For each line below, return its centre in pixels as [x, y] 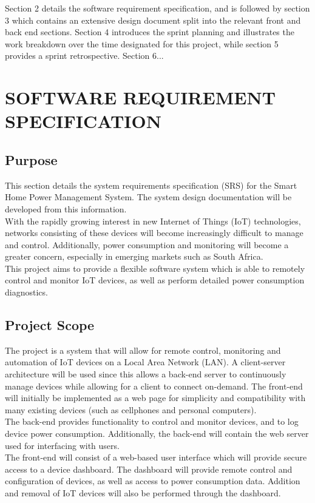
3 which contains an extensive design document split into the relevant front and [153, 20]
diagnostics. [26, 292]
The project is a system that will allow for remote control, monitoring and [143, 350]
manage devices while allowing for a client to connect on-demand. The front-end [154, 386]
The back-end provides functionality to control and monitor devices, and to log [152, 421]
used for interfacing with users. [62, 445]
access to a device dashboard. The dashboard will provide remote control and [149, 469]
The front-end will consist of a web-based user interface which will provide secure [156, 457]
